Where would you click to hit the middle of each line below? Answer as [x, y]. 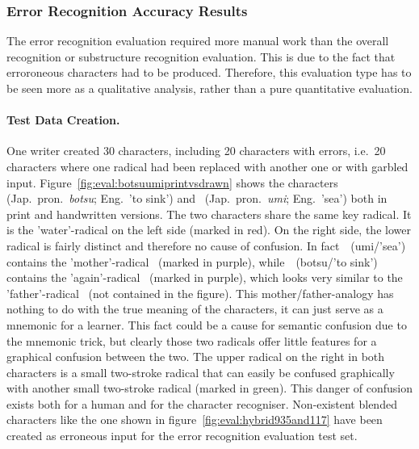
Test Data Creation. [63, 120]
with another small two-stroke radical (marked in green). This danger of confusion [209, 388]
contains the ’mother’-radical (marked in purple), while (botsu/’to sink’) [192, 261]
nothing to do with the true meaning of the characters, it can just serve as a [195, 309]
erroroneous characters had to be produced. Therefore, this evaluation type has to [209, 72]
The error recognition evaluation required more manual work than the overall [198, 41]
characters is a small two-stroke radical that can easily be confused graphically [201, 372]
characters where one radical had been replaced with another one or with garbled [207, 166]
